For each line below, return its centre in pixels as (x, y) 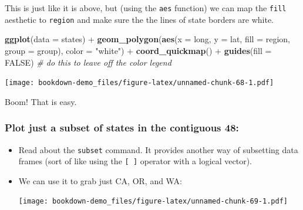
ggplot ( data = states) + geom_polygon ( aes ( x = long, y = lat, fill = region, (148, 39)
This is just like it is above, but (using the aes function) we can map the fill (146, 8)
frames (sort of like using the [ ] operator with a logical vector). (135, 161)
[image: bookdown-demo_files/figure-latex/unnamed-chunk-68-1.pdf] (139, 83)
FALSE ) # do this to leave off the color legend (88, 62)
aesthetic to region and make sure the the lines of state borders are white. (139, 19)
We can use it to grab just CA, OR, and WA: (100, 180)
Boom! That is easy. (41, 101)
